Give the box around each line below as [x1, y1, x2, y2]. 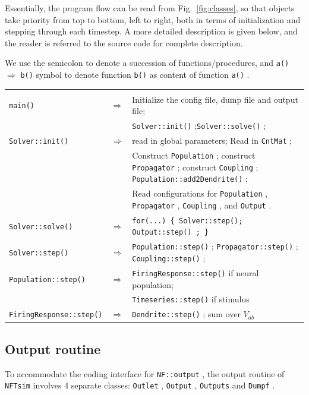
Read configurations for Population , [132, 187, 268, 200]
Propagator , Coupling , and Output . [132, 198, 272, 211]
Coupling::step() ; [132, 251, 206, 264]
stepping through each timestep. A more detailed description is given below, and [5, 25, 298, 37]
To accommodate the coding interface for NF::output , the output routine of [5, 367, 285, 380]
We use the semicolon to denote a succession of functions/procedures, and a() [5, 56, 289, 69]
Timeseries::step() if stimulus [132, 293, 250, 305]
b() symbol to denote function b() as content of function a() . [20, 68, 250, 81]
